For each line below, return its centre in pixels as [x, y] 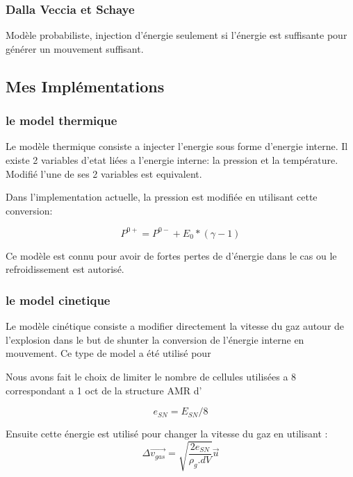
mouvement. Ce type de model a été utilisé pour [108, 353]
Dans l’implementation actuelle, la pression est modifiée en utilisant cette [162, 197]
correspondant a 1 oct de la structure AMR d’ [104, 390]
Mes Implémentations [85, 86]
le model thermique [61, 120]
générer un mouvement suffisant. [75, 48]
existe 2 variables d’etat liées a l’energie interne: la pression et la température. [172, 160]
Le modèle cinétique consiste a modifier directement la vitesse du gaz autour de [175, 326]
